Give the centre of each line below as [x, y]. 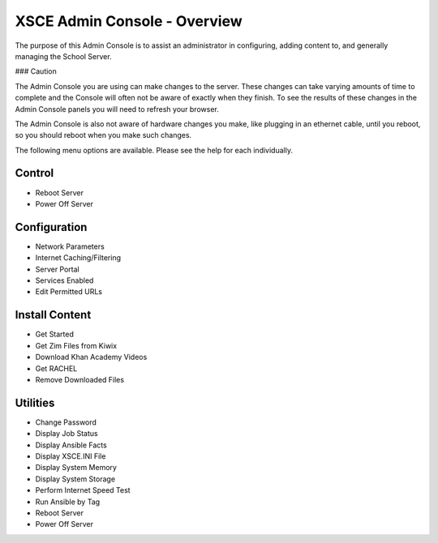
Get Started [55, 334]
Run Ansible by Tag [68, 502]
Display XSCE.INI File [71, 456]
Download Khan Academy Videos [91, 357]
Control [34, 173]
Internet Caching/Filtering [78, 258]
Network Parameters [70, 246]
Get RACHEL [56, 368]
